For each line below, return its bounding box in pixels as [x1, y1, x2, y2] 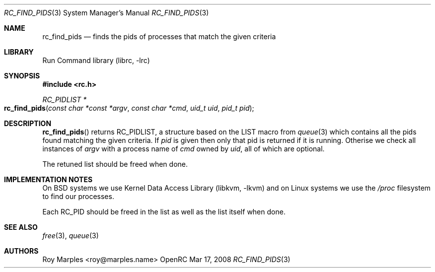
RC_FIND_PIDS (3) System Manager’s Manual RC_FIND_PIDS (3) [4, 8, 209, 17]
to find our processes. [42, 192, 114, 201]
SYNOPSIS [4, 71, 40, 80]
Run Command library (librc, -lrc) [42, 56, 150, 65]
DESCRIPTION [4, 119, 52, 128]
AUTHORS [4, 247, 39, 255]
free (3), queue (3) [42, 231, 99, 240]
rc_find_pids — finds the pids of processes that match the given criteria [42, 32, 276, 41]
